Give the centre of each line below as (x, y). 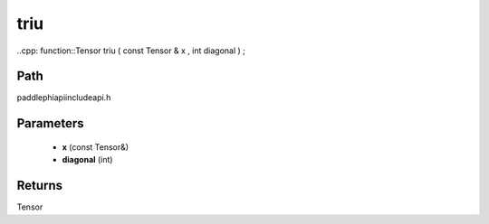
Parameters (50, 123)
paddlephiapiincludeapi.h (64, 98)
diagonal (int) (87, 160)
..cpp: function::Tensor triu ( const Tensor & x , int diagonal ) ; (131, 51)
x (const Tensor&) (96, 147)
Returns (40, 186)
